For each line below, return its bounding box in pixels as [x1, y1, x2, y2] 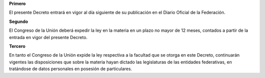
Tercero [9, 43, 26, 49]
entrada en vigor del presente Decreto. [9, 34, 88, 40]
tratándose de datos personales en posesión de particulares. [9, 66, 132, 72]
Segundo [9, 19, 28, 24]
